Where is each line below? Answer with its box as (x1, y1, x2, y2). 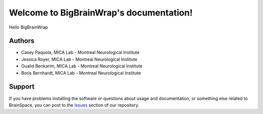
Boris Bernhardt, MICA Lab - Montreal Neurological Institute (21, 70, 141, 76)
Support (9, 82, 35, 91)
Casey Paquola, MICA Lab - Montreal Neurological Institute (21, 49, 140, 55)
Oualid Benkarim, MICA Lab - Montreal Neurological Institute (21, 63, 143, 69)
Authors (9, 37, 35, 45)
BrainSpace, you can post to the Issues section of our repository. (9, 102, 140, 108)
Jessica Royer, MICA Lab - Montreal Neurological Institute (21, 56, 137, 62)
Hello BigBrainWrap (9, 24, 48, 30)
